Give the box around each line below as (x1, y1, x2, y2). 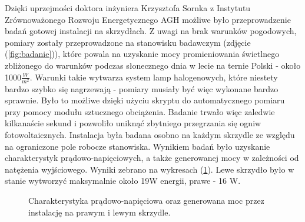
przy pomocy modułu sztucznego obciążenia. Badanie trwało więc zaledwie (5, 105, 275, 117)
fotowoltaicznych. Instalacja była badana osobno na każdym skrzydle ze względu (5, 129, 295, 141)
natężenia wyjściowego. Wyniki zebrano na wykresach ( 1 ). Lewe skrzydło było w (5, 163, 294, 175)
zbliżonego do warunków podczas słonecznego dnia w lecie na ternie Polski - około (5, 59, 301, 71)
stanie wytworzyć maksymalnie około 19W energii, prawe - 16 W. (5, 174, 241, 187)
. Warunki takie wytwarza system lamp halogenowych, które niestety (29, 70, 278, 83)
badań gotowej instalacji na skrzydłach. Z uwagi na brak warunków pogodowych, (5, 25, 297, 37)
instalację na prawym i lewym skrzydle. (28, 206, 171, 218)
